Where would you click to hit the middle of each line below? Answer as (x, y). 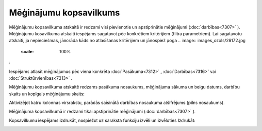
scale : (27, 51)
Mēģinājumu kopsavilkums (65, 13)
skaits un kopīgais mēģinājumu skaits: (47, 94)
